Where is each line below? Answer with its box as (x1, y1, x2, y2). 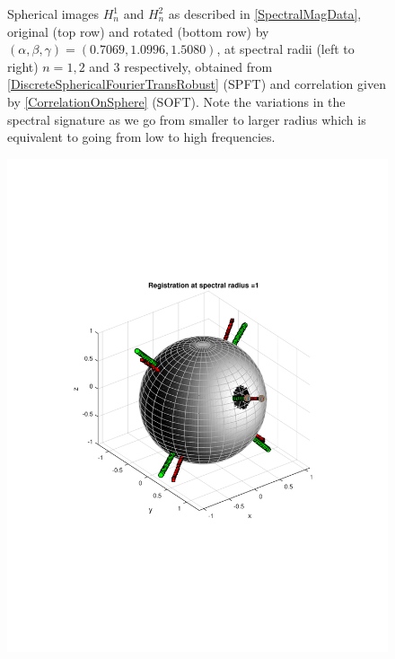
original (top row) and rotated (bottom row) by (7, 22, 269, 40)
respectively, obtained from (124, 57, 273, 75)
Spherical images (7, 4, 100, 22)
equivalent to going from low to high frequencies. (7, 127, 276, 146)
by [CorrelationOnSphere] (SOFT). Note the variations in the (7, 92, 346, 110)
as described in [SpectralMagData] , (168, 4, 362, 22)
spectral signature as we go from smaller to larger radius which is (7, 110, 366, 128)
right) (7, 57, 39, 75)
